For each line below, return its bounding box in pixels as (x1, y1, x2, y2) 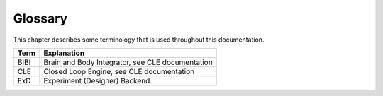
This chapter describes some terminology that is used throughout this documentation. (13, 35, 265, 44)
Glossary (13, 11, 68, 26)
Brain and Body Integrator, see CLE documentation (43, 57, 213, 67)
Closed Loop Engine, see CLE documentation (43, 66, 195, 76)
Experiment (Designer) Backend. (43, 76, 152, 85)
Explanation (43, 48, 85, 58)
